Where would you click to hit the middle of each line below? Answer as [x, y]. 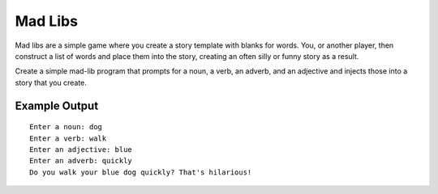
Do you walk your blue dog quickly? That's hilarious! [141, 172]
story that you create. [51, 82]
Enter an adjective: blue [81, 149]
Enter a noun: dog [66, 127]
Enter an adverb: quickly [81, 161]
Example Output [57, 105]
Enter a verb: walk [68, 138]
